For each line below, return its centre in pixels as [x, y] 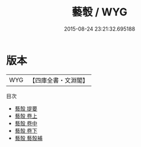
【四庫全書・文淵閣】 [59, 80]
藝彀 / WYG [100, 12]
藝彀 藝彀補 [28, 138]
